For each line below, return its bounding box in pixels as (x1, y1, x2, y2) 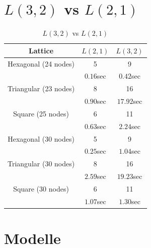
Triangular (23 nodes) (8, 83, 75, 94)
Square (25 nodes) (13, 108, 69, 118)
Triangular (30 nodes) (8, 158, 75, 169)
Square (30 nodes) (13, 183, 69, 194)
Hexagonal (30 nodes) (8, 133, 74, 144)
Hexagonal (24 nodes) (8, 58, 74, 69)
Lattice (29, 45, 54, 55)
